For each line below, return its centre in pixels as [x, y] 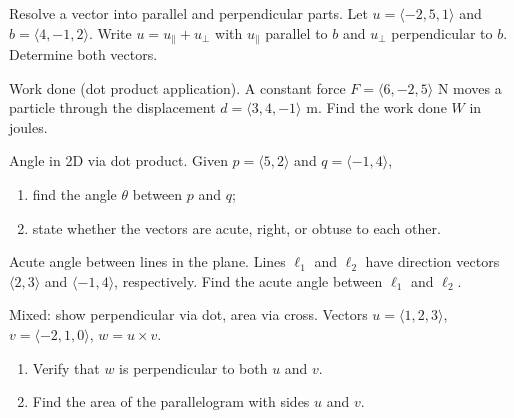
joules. [28, 126]
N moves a [469, 87]
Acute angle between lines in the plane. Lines [147, 261]
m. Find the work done [376, 107]
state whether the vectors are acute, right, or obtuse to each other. [236, 227]
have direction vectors [432, 261]
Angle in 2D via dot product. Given [118, 160]
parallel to [296, 32]
